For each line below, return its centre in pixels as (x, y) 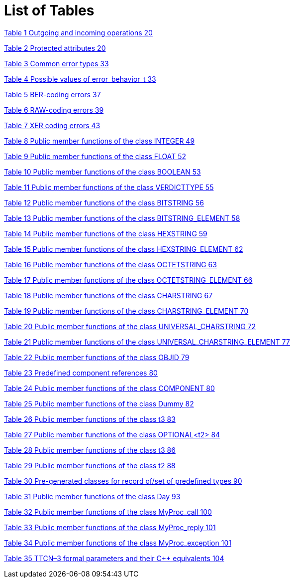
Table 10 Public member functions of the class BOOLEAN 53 (102, 172)
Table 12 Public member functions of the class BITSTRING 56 (104, 202)
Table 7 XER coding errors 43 (52, 125)
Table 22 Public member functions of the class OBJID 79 (97, 357)
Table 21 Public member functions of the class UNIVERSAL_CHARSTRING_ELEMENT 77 (147, 342)
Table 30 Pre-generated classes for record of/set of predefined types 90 (123, 481)
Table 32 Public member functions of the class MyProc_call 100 (108, 512)
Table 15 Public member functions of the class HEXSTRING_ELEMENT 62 (124, 249)
